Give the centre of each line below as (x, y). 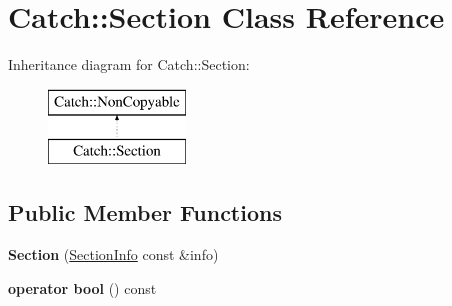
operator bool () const (82, 287)
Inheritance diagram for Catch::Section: (129, 64)
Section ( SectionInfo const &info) (113, 254)
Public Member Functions (145, 212)
